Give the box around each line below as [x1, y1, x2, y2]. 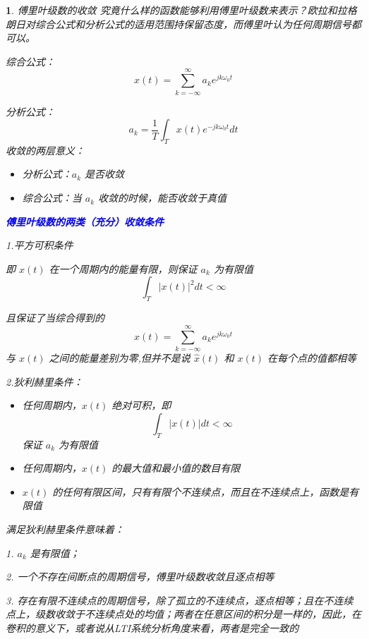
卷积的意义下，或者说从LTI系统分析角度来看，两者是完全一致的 [6, 620, 299, 635]
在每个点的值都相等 [267, 350, 357, 365]
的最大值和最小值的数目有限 [111, 461, 241, 475]
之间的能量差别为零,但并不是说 [49, 350, 190, 365]
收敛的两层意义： [6, 142, 85, 157]
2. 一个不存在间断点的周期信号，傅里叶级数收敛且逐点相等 [6, 569, 274, 584]
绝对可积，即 [111, 398, 171, 413]
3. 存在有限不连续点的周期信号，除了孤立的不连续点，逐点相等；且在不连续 [6, 592, 353, 607]
